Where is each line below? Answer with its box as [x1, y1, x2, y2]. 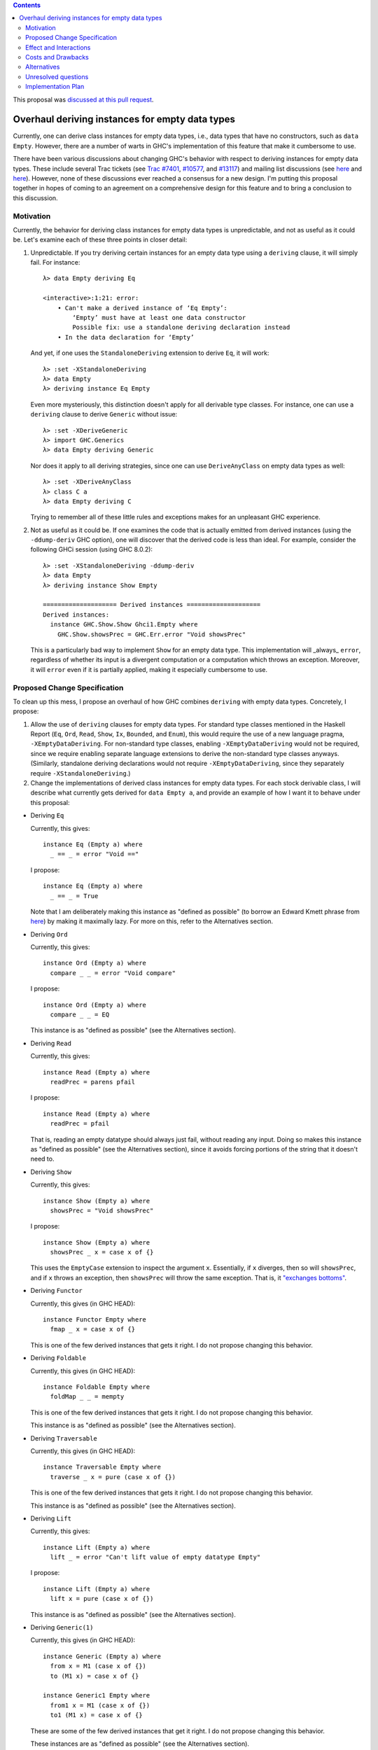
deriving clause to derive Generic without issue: [30, 410, 178, 419]
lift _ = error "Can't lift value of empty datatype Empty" [50, 1553, 261, 1561]
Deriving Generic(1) [30, 1623, 94, 1632]
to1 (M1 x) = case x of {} [50, 1711, 143, 1719]
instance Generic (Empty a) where [43, 1652, 161, 1660]
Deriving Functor [30, 1287, 83, 1295]
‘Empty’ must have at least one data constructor [72, 314, 246, 322]
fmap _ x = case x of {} [50, 1325, 136, 1333]
